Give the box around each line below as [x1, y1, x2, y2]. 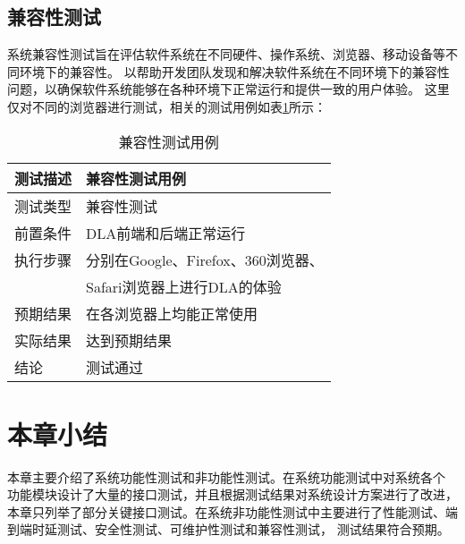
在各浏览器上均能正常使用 [86, 302, 258, 324]
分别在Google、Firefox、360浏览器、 [86, 249, 324, 270]
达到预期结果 [86, 329, 173, 351]
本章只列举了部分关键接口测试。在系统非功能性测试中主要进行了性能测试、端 [7, 502, 458, 521]
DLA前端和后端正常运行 [86, 222, 246, 243]
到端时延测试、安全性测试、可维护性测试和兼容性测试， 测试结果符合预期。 [7, 520, 450, 539]
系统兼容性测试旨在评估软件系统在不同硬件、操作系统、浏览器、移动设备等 [7, 45, 445, 64]
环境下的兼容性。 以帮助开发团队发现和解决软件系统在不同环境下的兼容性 [19, 62, 450, 81]
